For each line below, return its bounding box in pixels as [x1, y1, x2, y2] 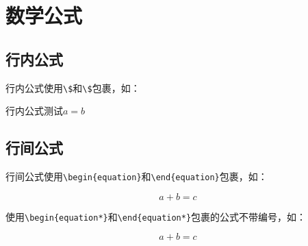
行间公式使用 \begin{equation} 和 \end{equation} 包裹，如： [5, 169, 268, 184]
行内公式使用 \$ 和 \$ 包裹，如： [5, 80, 140, 95]
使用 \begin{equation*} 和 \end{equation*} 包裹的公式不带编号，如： [5, 209, 307, 223]
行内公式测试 [5, 103, 63, 118]
